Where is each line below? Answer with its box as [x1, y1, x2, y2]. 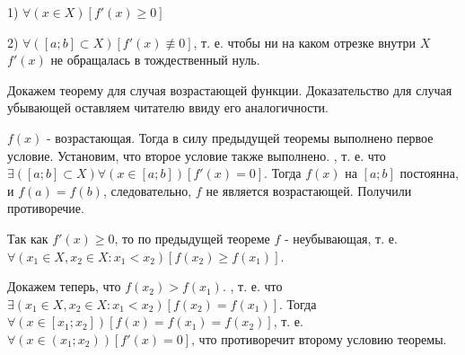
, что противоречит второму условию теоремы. [191, 329, 447, 348]
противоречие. [7, 199, 84, 217]
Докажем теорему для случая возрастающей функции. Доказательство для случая [7, 80, 452, 99]
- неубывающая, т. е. [284, 228, 398, 247]
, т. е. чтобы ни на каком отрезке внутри [193, 32, 417, 51]
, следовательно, [102, 181, 192, 200]
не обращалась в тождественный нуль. [50, 50, 260, 69]
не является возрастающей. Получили [206, 181, 412, 200]
